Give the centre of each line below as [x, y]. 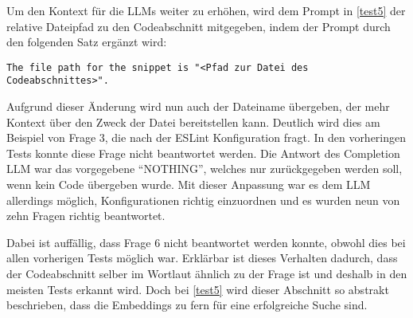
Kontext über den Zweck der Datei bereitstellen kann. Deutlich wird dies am [193, 122]
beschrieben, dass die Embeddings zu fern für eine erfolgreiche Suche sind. [187, 305]
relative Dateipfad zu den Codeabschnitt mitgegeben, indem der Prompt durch [199, 26]
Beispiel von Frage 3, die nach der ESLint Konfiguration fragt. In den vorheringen [206, 137]
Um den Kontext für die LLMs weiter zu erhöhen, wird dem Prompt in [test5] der [206, 10]
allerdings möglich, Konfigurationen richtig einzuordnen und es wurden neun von [203, 200]
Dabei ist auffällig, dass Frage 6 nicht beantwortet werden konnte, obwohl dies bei [206, 242]
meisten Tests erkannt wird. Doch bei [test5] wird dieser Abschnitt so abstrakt [198, 289]
